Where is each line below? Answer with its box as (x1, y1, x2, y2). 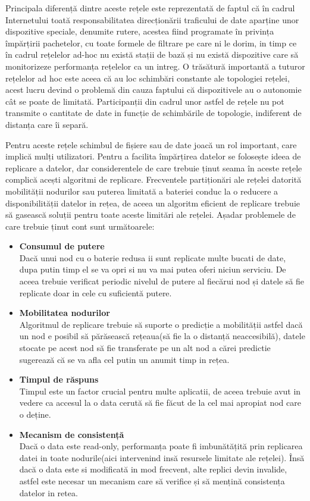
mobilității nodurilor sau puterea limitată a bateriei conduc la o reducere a (5, 184, 278, 197)
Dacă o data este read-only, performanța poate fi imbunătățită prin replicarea (19, 440, 303, 452)
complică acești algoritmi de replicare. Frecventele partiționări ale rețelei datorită (5, 173, 302, 186)
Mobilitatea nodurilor (19, 306, 110, 319)
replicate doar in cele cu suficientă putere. (19, 286, 172, 299)
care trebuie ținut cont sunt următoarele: (5, 220, 155, 232)
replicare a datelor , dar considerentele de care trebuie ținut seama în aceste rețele (5, 161, 302, 174)
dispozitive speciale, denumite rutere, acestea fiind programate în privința (5, 25, 274, 37)
